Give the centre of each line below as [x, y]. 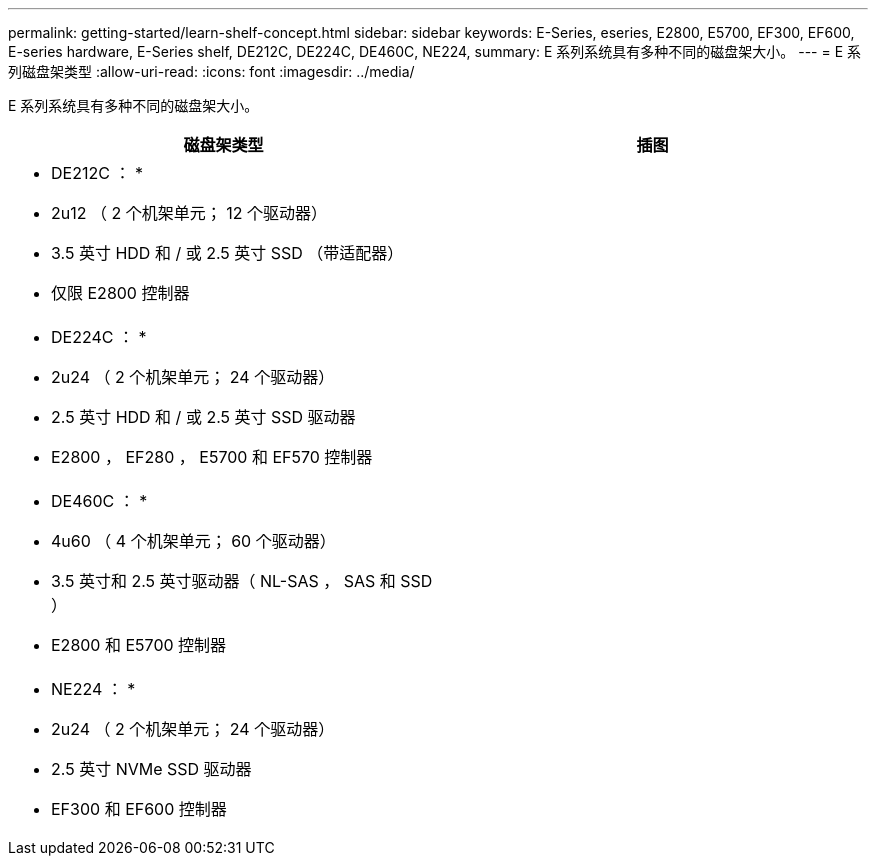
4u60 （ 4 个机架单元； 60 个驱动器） [193, 541]
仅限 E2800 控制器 [120, 293]
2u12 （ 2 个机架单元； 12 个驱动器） [189, 213]
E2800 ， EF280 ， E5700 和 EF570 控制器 [212, 457]
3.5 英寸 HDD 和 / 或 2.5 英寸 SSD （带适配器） [227, 253]
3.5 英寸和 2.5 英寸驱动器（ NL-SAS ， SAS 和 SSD [242, 581]
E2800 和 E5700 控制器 [139, 645]
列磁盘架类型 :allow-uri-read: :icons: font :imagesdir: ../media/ [211, 71]
